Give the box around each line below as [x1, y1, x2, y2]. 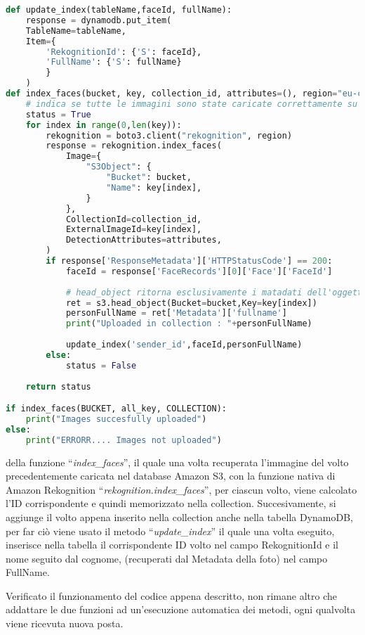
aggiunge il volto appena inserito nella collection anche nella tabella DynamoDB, [6, 509, 353, 524]
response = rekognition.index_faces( [46, 141, 222, 151]
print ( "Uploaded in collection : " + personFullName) [65, 319, 312, 329]
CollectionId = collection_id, [65, 214, 202, 224]
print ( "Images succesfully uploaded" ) [25, 413, 207, 424]
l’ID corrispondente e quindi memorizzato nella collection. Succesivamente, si [6, 496, 336, 511]
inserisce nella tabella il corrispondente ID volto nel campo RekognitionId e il [6, 537, 339, 552]
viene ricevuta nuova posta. [6, 616, 124, 631]
